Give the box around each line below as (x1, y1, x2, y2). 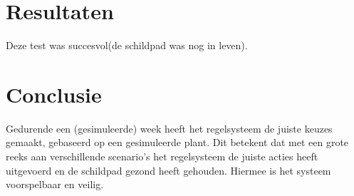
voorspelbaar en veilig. (6, 177, 104, 192)
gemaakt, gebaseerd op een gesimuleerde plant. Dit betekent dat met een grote (6, 135, 349, 150)
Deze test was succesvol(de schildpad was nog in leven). (6, 38, 248, 53)
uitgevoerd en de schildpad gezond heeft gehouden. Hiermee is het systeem (6, 163, 331, 177)
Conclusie (6, 79, 102, 108)
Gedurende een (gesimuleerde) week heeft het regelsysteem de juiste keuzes (6, 120, 333, 135)
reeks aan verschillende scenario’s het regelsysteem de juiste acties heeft (6, 149, 318, 164)
